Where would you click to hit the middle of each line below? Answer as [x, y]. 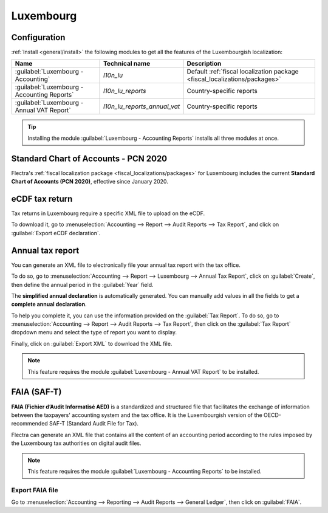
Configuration [38, 37]
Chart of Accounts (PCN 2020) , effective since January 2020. [90, 182]
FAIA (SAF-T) [36, 392]
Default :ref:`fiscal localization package [243, 72]
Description [204, 64]
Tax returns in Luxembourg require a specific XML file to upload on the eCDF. [108, 213]
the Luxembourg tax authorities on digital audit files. [77, 443]
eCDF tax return [42, 198]
